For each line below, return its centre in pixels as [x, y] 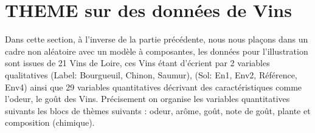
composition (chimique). [50, 122]
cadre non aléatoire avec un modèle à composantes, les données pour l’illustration [157, 51]
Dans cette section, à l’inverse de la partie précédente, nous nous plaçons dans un [157, 39]
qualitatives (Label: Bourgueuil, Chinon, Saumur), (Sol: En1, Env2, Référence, [151, 74]
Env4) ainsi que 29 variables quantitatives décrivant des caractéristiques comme [154, 87]
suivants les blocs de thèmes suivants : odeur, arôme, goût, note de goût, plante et [158, 110]
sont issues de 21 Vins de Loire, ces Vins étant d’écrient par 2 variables [137, 63]
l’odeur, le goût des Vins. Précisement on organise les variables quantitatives [147, 99]
